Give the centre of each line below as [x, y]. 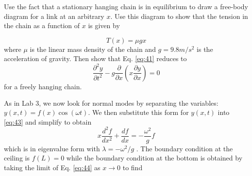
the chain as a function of [42, 25]
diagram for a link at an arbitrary [54, 16]
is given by [104, 25]
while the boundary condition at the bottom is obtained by [154, 158]
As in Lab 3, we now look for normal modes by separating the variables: [111, 103]
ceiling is [17, 158]
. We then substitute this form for [138, 112]
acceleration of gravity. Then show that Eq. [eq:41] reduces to [95, 58]
